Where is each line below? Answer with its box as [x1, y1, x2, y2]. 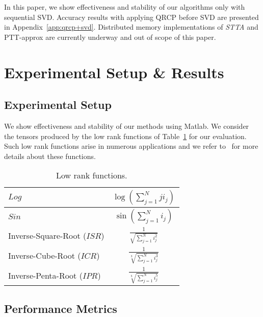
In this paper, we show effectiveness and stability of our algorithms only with [4, 2, 245, 12]
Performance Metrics [4, 300, 117, 316]
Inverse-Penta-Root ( [8, 269, 83, 281]
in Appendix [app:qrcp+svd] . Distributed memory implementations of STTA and [4, 21, 258, 32]
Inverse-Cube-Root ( [8, 249, 81, 261]
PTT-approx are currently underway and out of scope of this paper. [4, 31, 216, 42]
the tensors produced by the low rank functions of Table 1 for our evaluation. [4, 130, 247, 141]
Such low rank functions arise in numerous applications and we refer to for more [4, 141, 258, 151]
